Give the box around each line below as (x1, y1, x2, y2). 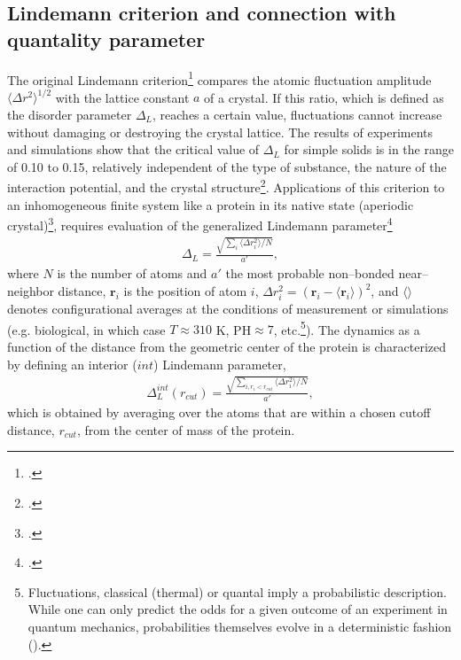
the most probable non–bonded (225, 264, 395, 283)
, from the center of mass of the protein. (76, 420, 295, 439)
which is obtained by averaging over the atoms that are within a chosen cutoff (7, 403, 431, 422)
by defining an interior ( (7, 354, 137, 373)
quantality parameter (7, 25, 206, 52)
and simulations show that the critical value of (7, 140, 260, 159)
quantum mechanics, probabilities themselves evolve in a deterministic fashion (27, 617, 452, 636)
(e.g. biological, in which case (7, 320, 166, 338)
